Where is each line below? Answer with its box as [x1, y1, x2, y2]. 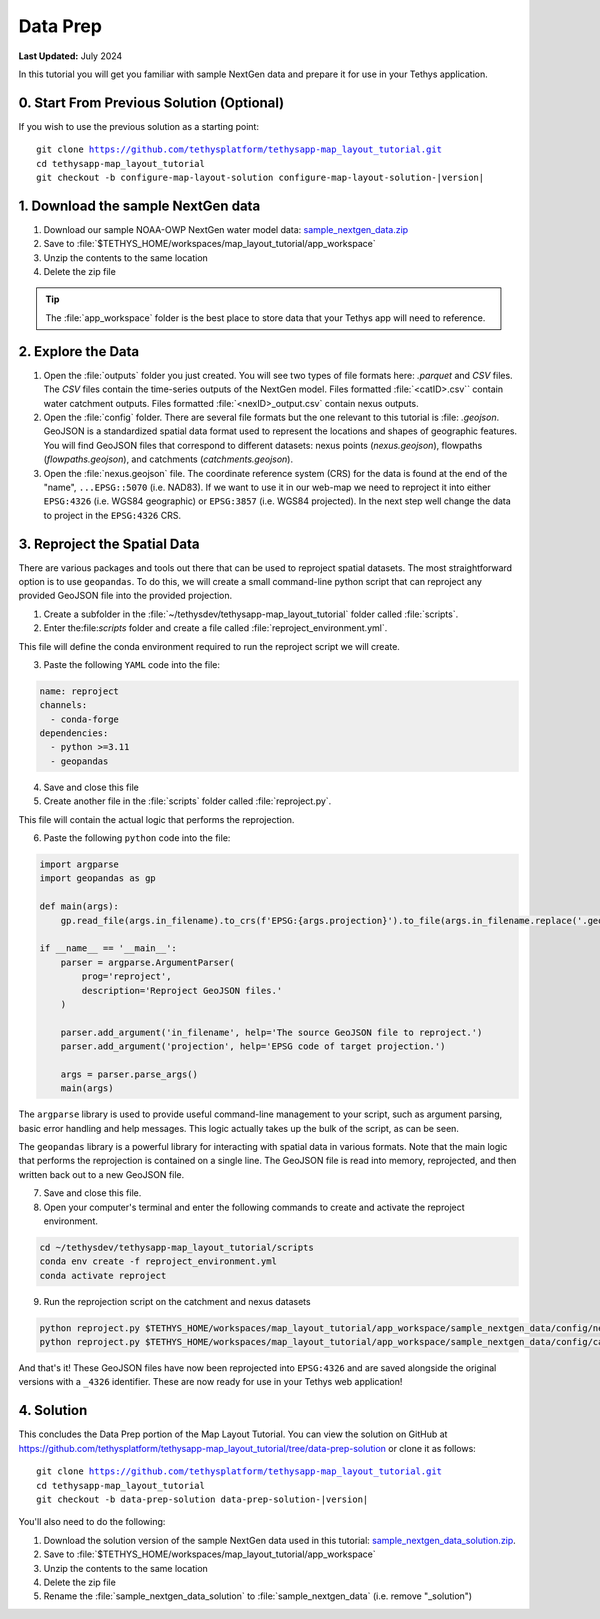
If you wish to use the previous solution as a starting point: [18, 120, 260, 132]
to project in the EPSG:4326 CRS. [43, 509, 182, 521]
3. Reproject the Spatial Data [18, 535, 200, 552]
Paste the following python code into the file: [43, 832, 231, 844]
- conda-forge [50, 713, 120, 725]
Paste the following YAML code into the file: [43, 658, 220, 670]
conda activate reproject [39, 1270, 167, 1281]
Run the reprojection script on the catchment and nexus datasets [43, 1295, 311, 1307]
